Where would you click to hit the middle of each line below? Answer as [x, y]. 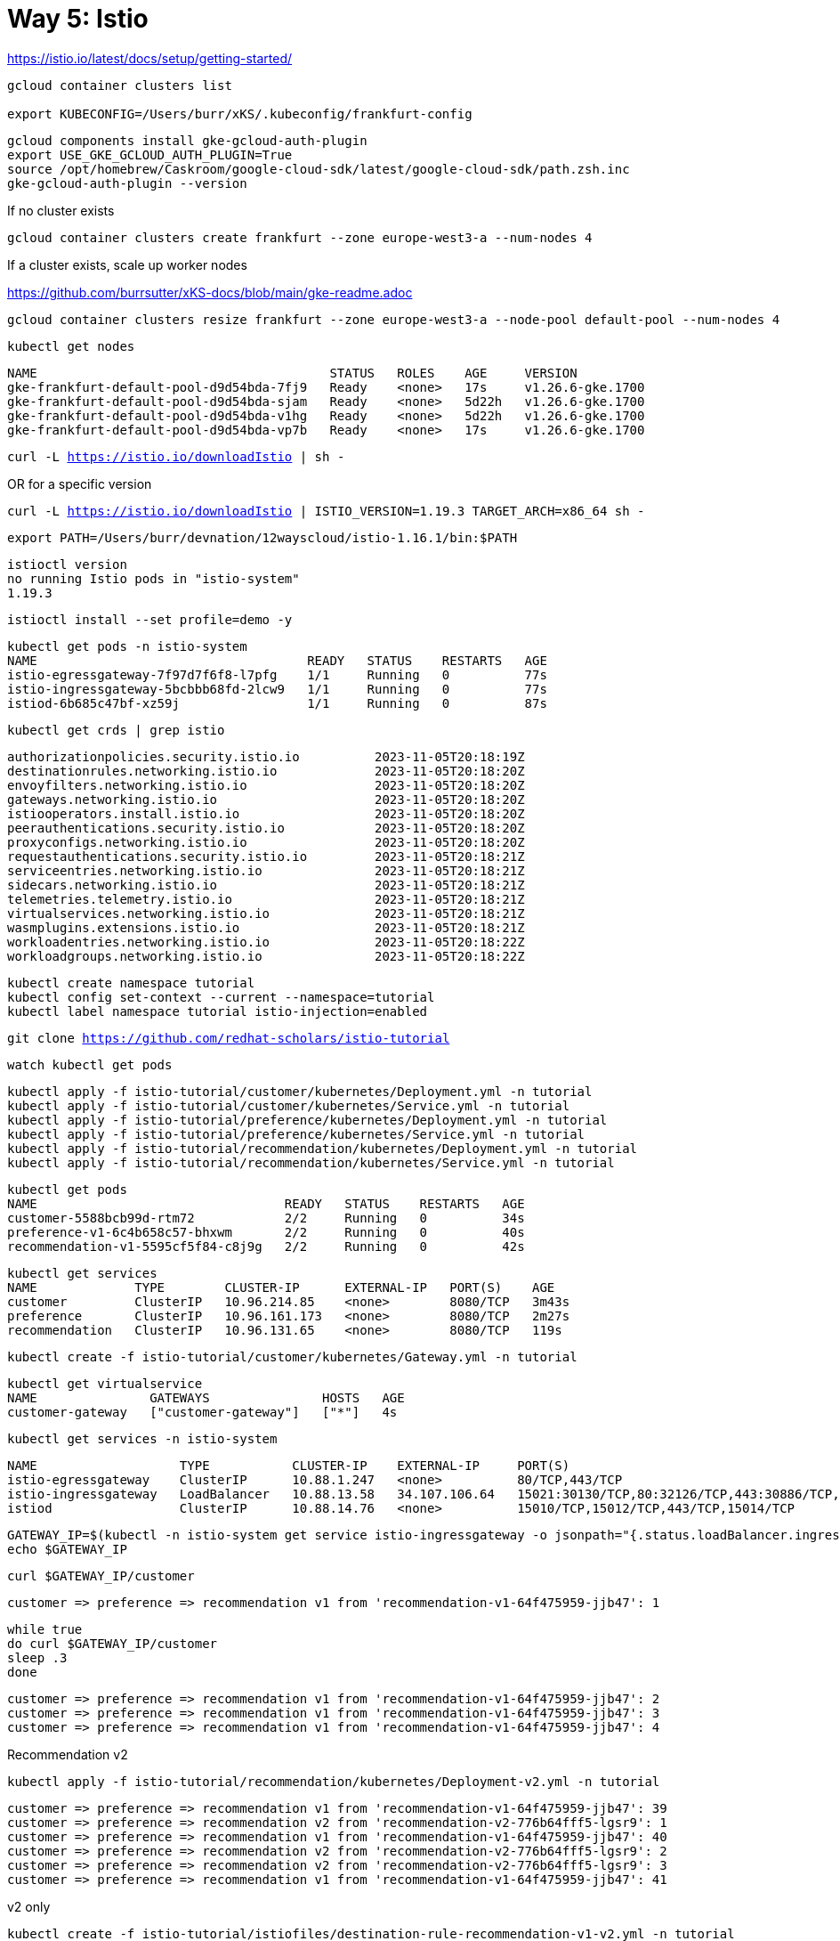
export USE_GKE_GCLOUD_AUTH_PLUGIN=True [150, 154]
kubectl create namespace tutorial [131, 983]
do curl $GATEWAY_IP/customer [113, 1643]
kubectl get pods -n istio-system [127, 646]
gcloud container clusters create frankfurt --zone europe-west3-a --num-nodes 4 [300, 237]
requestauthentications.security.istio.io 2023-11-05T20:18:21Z [266, 856]
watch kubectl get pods [90, 1064]
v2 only [29, 1906]
